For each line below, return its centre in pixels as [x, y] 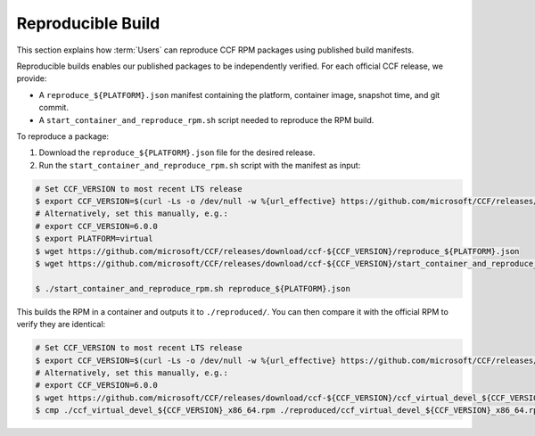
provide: [32, 78]
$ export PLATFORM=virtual [94, 239]
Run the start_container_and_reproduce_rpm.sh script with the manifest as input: [200, 165]
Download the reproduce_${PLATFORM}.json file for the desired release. [177, 152]
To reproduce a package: [63, 136]
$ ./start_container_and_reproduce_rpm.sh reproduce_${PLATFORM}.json [193, 288]
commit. [53, 108]
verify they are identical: [61, 325]
